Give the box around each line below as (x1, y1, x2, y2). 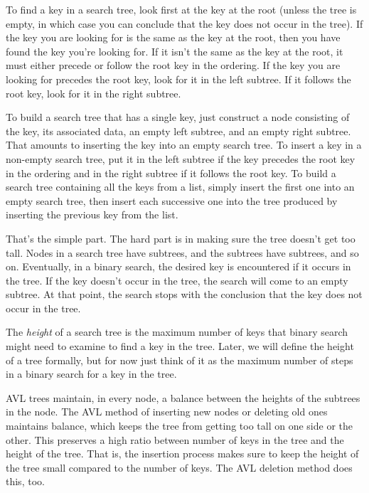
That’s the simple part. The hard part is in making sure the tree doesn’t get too (6, 230, 355, 245)
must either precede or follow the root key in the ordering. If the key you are (6, 58, 341, 73)
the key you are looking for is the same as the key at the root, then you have (6, 30, 341, 45)
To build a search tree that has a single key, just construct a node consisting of (6, 110, 350, 124)
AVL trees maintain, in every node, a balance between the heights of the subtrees (6, 390, 360, 405)
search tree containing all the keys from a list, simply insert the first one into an (6, 179, 355, 194)
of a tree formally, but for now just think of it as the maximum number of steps (6, 352, 353, 367)
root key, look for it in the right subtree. (6, 85, 181, 100)
